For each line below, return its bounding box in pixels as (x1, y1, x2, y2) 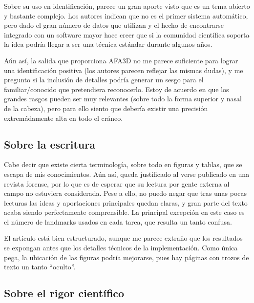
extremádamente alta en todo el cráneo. (4, 113, 123, 123)
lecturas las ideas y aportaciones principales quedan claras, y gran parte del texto (4, 197, 248, 208)
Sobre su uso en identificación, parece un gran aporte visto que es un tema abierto (4, 1, 250, 11)
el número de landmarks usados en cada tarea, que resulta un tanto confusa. (4, 216, 232, 227)
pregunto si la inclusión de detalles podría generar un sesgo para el (4, 75, 204, 85)
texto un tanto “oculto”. (4, 262, 76, 272)
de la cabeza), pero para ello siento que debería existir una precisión (4, 103, 208, 113)
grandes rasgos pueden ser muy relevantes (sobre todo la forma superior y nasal (4, 94, 242, 104)
